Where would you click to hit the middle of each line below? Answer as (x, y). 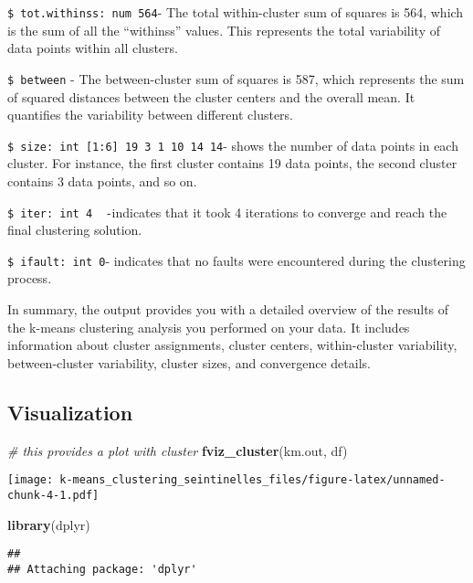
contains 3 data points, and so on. (102, 180)
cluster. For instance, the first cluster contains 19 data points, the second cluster (232, 163)
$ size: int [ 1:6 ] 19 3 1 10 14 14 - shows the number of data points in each (233, 145)
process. (30, 278)
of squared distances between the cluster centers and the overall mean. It (211, 96)
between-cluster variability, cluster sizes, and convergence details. (189, 362)
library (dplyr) (49, 524)
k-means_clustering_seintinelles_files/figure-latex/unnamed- (252, 480)
